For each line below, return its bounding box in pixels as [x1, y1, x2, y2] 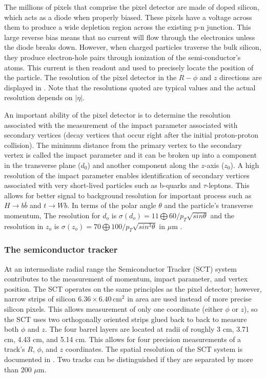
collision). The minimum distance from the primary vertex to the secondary [4, 139, 242, 150]
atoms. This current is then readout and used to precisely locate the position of [4, 62, 254, 72]
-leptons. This [206, 180, 250, 191]
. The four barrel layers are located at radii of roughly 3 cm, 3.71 [45, 324, 250, 334]
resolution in [4, 220, 44, 231]
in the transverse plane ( [4, 159, 81, 170]
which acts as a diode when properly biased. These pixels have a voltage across [4, 11, 252, 22]
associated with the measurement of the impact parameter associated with [4, 119, 238, 130]
